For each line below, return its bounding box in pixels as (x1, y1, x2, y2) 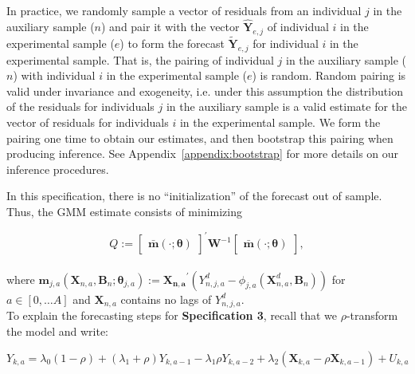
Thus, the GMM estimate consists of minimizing (6, 203, 243, 219)
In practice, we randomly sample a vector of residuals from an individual (6, 2, 362, 18)
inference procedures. (6, 160, 109, 177)
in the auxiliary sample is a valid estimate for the (166, 98, 408, 115)
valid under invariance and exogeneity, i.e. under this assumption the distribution (6, 82, 403, 99)
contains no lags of (120, 290, 212, 307)
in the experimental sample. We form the (179, 114, 381, 130)
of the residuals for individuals (6, 98, 155, 115)
